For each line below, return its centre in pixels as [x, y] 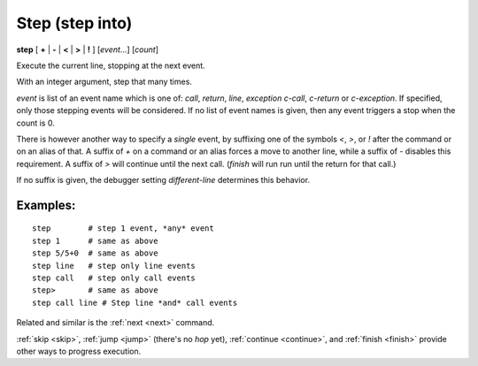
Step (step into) [74, 23]
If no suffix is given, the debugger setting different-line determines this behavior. [163, 180]
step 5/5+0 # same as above [95, 253]
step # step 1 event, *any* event [123, 229]
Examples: [46, 205]
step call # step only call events [114, 278]
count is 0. [35, 123]
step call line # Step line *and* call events [135, 302]
